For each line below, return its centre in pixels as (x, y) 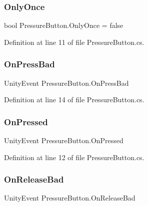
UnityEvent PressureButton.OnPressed (64, 140)
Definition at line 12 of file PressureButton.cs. (74, 157)
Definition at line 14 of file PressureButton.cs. (74, 100)
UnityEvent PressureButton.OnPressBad (66, 83)
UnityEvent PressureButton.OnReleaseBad (70, 198)
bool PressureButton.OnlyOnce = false (64, 25)
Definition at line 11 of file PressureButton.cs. (74, 42)
